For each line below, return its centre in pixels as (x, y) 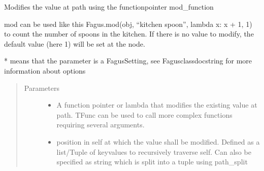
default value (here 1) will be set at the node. (75, 43)
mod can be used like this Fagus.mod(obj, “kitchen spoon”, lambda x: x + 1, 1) (128, 24)
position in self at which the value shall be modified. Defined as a (158, 141)
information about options (45, 70)
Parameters (42, 88)
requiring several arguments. (101, 125)
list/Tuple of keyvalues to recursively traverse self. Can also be (154, 151)
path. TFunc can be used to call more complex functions (144, 114)
